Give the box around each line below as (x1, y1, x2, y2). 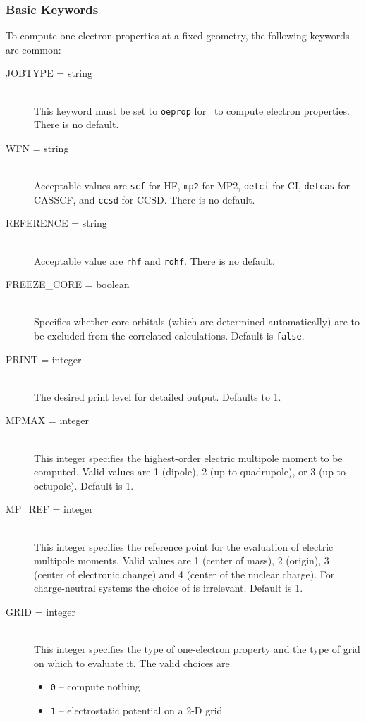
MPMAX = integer (6, 413, 90, 428)
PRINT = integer (6, 351, 82, 366)
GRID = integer (6, 604, 75, 618)
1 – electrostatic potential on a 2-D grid (50, 702, 223, 717)
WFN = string (6, 140, 69, 155)
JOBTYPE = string (6, 66, 93, 80)
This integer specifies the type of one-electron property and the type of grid (34, 642, 360, 656)
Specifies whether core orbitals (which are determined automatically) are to (34, 314, 360, 329)
